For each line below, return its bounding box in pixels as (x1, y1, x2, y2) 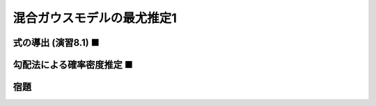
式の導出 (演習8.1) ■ (13, 37, 100, 48)
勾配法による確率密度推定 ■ (13, 59, 134, 71)
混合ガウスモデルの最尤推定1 (13, 10, 178, 26)
